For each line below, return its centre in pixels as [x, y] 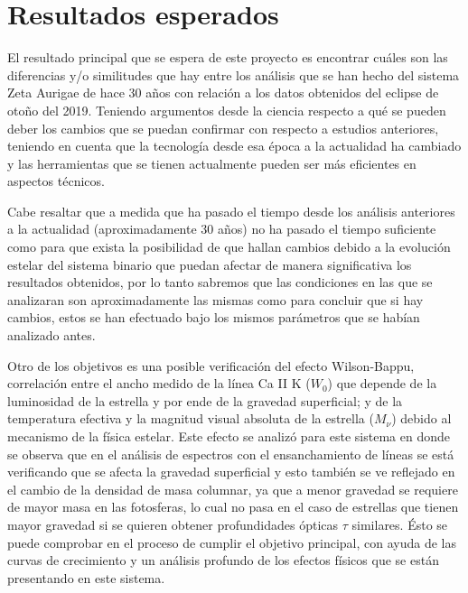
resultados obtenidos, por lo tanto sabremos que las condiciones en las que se [220, 282]
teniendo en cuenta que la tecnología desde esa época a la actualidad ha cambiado [234, 146]
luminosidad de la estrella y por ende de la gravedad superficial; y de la [205, 400]
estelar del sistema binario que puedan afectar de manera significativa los [210, 264]
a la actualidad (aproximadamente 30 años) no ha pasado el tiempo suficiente [222, 229]
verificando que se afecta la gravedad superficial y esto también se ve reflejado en [231, 472]
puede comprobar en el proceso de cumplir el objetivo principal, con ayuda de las [232, 542]
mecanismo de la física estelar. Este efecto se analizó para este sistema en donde [229, 436]
